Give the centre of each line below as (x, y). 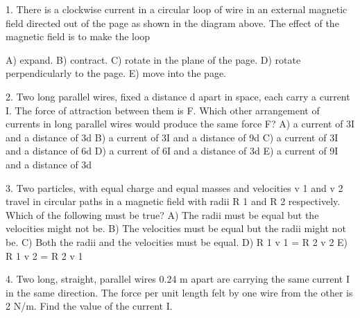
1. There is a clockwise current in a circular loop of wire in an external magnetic (177, 9)
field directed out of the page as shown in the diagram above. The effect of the (172, 23)
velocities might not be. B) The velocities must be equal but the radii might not (176, 228)
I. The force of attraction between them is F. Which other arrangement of (163, 110)
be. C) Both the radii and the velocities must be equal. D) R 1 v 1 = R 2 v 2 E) (177, 241)
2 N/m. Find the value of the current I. (89, 306)
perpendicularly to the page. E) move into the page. (116, 73)
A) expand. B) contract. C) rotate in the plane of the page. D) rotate (153, 59)
